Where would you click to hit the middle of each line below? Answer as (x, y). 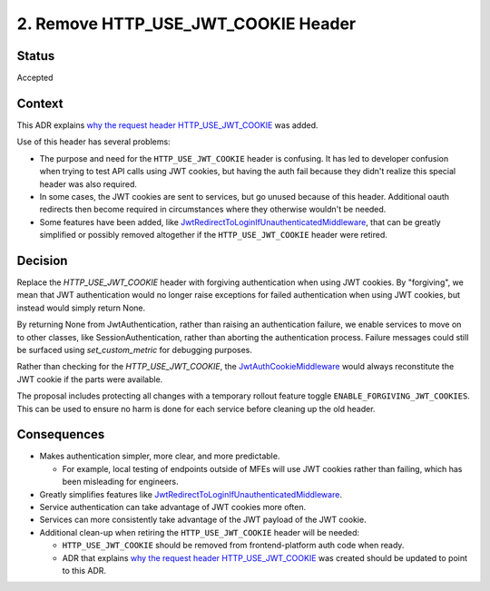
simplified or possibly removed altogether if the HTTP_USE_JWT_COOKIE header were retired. (213, 235)
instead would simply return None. (81, 308)
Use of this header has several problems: (94, 142)
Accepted (35, 78)
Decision (42, 260)
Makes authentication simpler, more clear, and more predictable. (160, 456)
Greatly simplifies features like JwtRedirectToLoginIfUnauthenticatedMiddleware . (191, 494)
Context (40, 103)
